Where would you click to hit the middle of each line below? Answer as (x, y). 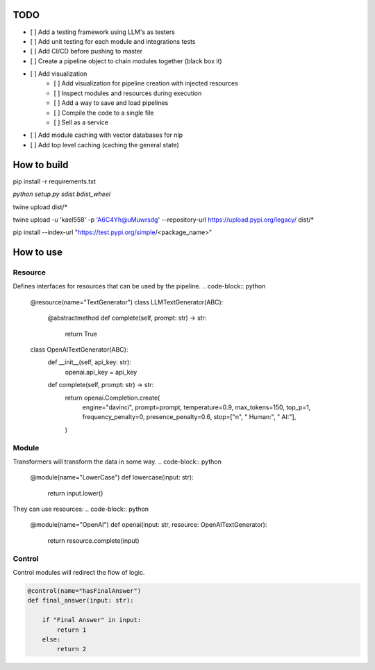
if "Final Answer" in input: (92, 620)
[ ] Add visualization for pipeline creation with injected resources (146, 83)
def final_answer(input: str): (81, 600)
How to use (37, 253)
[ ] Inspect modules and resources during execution (128, 93)
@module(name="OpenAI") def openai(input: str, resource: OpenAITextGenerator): (149, 525)
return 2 (72, 649)
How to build (41, 164)
